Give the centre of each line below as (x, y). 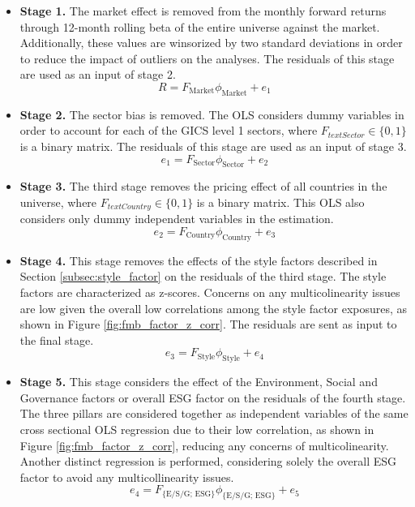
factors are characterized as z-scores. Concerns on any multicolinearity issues (210, 292)
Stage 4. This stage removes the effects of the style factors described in (199, 260)
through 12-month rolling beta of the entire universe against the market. (200, 26)
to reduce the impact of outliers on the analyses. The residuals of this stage (207, 58)
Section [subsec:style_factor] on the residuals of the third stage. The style (203, 276)
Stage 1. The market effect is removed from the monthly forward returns (203, 11)
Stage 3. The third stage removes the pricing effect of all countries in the (203, 186)
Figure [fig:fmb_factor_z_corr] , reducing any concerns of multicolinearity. (204, 445)
